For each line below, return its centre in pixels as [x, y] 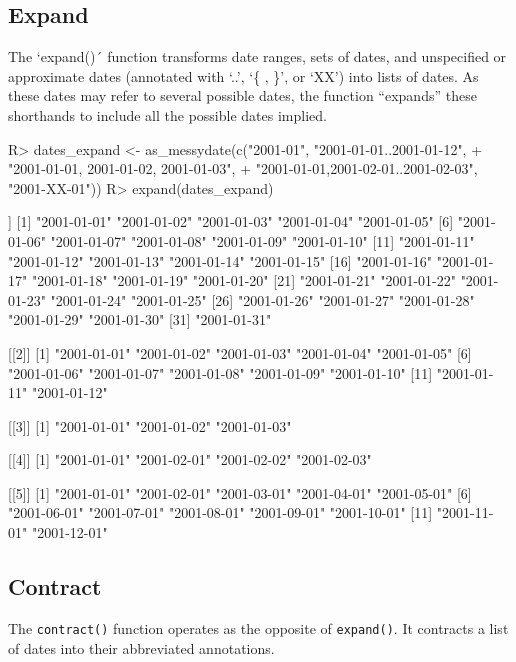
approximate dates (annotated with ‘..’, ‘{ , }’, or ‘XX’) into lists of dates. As [243, 75]
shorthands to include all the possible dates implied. [167, 114]
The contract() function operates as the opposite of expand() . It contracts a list [258, 627]
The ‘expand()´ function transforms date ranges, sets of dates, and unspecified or [257, 56]
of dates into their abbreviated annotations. [141, 647]
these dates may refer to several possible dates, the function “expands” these [242, 95]
